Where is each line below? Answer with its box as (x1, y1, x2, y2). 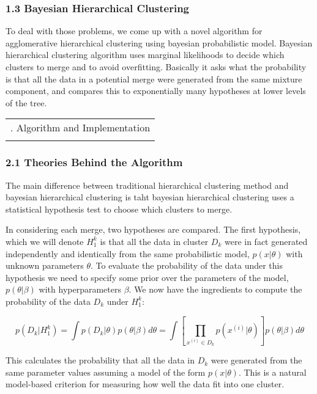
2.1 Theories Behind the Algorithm (6, 155, 183, 170)
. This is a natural (238, 365, 307, 378)
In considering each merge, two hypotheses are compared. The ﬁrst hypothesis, (6, 223, 301, 236)
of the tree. (6, 96, 47, 109)
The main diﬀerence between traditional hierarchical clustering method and (6, 178, 289, 191)
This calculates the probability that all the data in (6, 354, 195, 367)
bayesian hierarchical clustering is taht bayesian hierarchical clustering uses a (6, 191, 294, 203)
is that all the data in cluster (100, 235, 209, 247)
